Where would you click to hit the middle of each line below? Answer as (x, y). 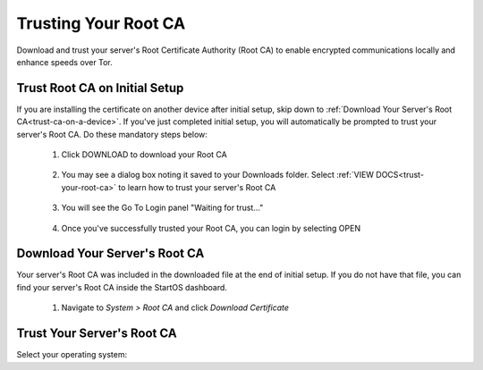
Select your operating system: (72, 355)
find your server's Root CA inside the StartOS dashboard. (122, 287)
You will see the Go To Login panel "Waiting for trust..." (162, 208)
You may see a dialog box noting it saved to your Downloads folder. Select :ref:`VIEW (218, 175)
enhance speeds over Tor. (64, 62)
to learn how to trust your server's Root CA (197, 187)
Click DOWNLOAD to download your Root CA (144, 155)
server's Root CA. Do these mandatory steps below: (112, 134)
